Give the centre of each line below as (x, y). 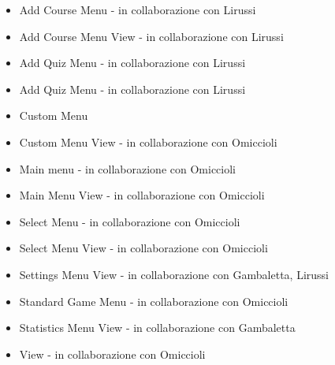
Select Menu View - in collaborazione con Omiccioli (143, 248)
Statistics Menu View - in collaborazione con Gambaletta (157, 328)
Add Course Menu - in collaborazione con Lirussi (138, 9)
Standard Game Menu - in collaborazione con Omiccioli (154, 301)
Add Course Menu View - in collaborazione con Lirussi (151, 36)
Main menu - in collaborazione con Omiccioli (127, 168)
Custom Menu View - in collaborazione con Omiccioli (148, 142)
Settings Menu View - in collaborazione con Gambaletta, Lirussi (174, 274)
